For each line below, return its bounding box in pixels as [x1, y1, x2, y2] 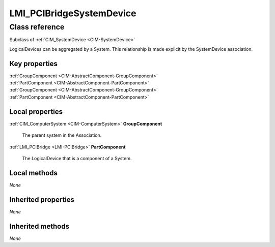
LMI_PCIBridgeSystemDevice [9, 8, 136, 19]
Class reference [9, 22, 65, 32]
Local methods [9, 168, 58, 177]
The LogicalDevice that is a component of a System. [22, 155, 132, 161]
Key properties [9, 59, 58, 68]
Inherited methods [9, 222, 70, 231]
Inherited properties [9, 195, 75, 204]
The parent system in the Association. [22, 132, 102, 138]
